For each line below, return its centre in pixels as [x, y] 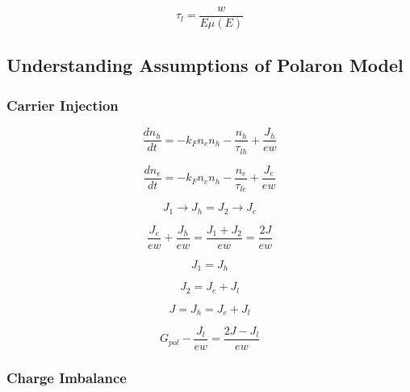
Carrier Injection [63, 105]
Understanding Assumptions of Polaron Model [205, 65]
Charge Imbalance [67, 377]
